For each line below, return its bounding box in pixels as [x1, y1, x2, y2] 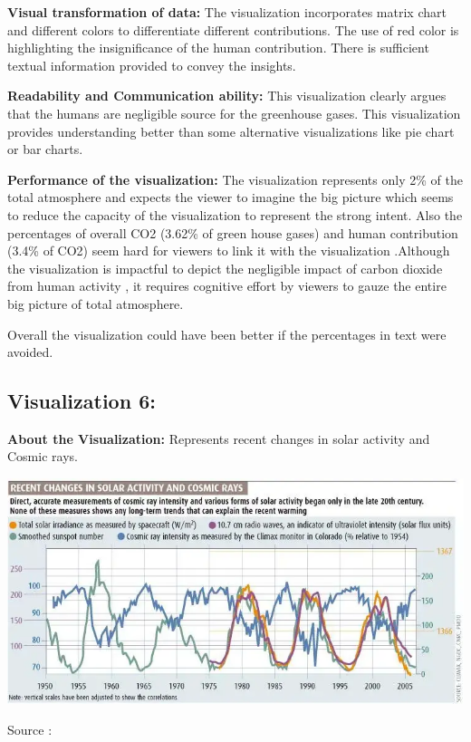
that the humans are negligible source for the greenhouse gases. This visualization [7, 103, 461, 122]
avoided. [7, 342, 53, 361]
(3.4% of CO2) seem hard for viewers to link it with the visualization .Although [7, 241, 450, 260]
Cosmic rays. [7, 447, 78, 466]
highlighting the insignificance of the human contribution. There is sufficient [7, 38, 429, 57]
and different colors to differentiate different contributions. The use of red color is [7, 20, 459, 39]
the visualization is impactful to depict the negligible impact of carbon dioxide [7, 258, 443, 277]
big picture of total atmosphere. [7, 294, 184, 313]
